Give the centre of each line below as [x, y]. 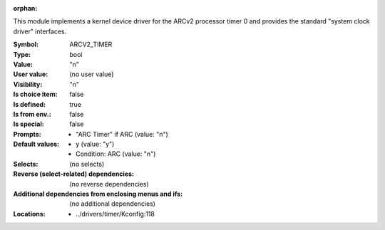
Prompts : [27, 134]
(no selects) [87, 164]
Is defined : [30, 104]
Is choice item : [35, 94]
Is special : [29, 124]
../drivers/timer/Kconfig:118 [115, 214]
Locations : [29, 214]
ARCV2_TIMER [91, 45]
